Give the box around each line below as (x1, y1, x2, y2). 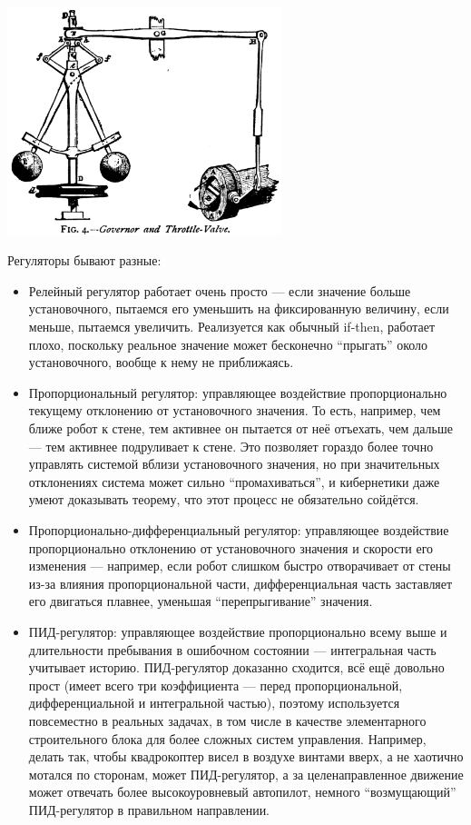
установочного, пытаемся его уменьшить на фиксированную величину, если (28, 299, 449, 318)
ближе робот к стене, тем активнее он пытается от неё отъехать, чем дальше (28, 419, 453, 438)
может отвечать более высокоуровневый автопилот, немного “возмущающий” (28, 782, 456, 801)
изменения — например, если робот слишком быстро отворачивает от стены (28, 556, 451, 575)
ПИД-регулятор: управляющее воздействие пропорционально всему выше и (28, 621, 447, 641)
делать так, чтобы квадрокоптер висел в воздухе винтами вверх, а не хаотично (28, 747, 464, 766)
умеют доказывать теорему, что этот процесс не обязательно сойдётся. (28, 490, 419, 509)
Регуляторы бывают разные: (7, 251, 162, 270)
